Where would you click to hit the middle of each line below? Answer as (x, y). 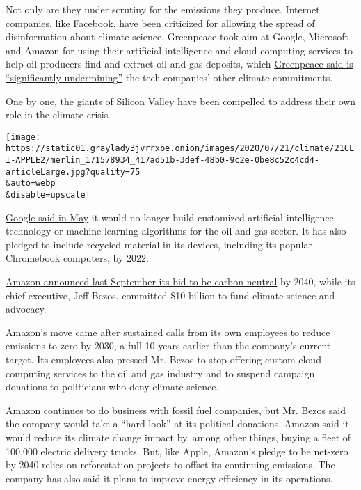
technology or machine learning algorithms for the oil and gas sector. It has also (176, 231)
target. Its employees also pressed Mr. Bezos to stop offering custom (151, 359)
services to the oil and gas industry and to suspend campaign (184, 373)
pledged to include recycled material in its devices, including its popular (159, 244)
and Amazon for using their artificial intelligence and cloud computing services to (179, 50)
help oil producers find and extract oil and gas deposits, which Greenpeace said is (179, 64)
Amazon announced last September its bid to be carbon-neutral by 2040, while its (180, 282)
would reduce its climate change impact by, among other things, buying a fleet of (178, 437)
